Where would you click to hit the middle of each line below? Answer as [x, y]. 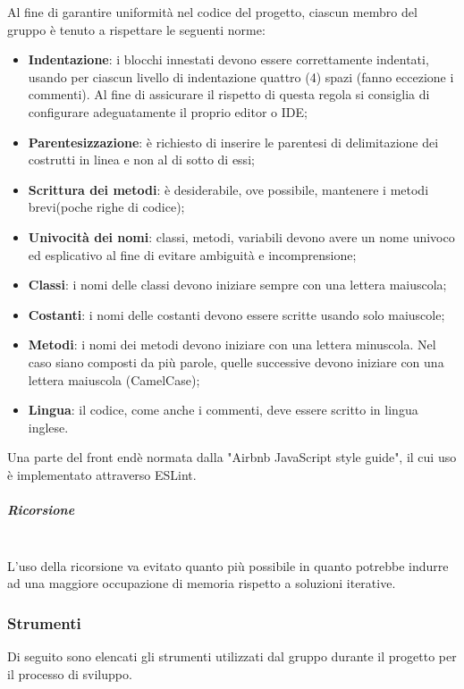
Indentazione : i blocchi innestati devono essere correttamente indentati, [228, 59]
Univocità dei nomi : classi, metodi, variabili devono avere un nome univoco [241, 236]
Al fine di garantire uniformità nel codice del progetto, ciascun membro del [212, 12]
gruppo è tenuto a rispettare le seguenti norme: [136, 29]
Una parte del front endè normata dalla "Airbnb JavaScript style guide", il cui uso [232, 457]
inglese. [48, 427]
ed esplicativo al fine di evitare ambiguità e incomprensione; [192, 254]
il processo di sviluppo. [70, 673]
